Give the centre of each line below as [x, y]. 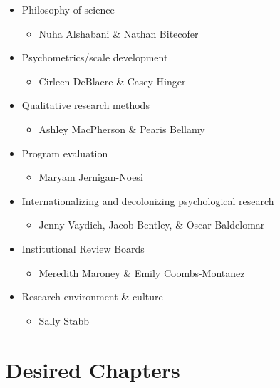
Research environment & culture [92, 297]
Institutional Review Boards [83, 248]
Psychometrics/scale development [95, 57]
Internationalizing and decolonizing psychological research [148, 200]
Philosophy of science [68, 9]
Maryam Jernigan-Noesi [91, 177]
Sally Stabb [64, 320]
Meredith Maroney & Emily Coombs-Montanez [142, 272]
